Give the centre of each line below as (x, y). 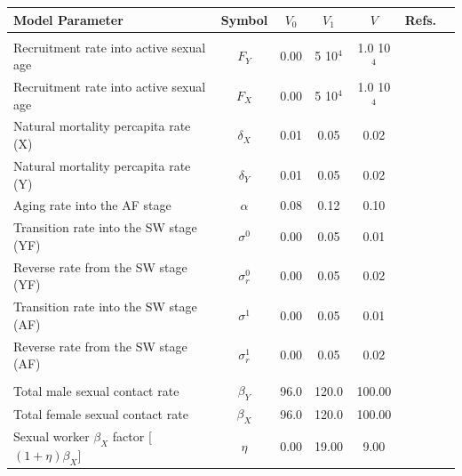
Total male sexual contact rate (96, 390)
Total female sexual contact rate (101, 413)
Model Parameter (68, 19)
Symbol (244, 19)
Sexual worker (52, 436)
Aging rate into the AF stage (92, 205)
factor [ (132, 436)
